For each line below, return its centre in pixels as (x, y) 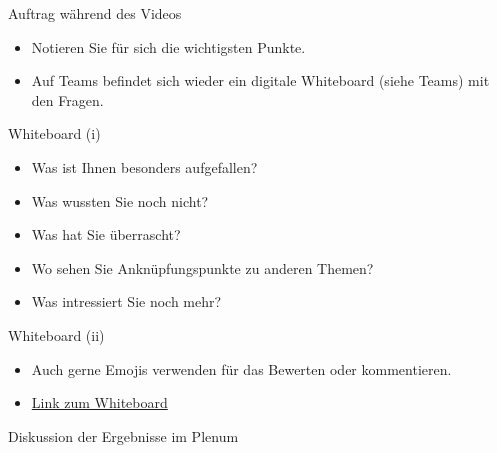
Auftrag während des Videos (95, 13)
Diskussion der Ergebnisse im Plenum (123, 435)
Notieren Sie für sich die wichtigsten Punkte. (168, 46)
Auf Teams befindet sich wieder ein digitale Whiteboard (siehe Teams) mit (260, 80)
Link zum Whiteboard (99, 402)
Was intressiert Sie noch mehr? (126, 301)
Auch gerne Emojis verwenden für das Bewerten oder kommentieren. (241, 368)
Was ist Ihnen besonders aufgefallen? (144, 166)
